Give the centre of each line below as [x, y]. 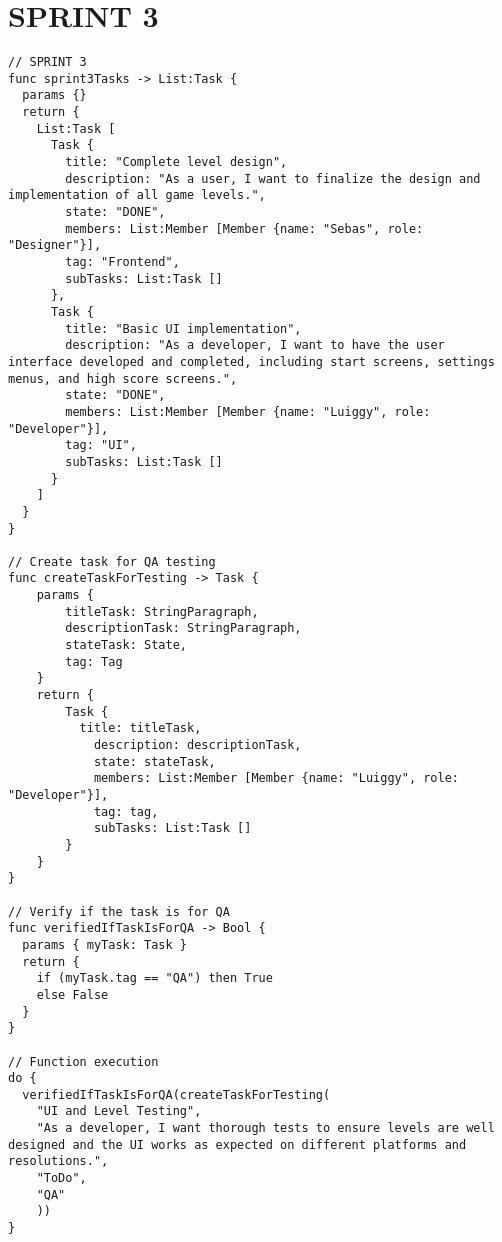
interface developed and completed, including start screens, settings [251, 361]
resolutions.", [58, 1161]
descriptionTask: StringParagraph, [183, 628]
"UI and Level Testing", [119, 1111]
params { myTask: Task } [104, 944]
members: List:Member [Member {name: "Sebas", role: [244, 228]
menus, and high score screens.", [123, 378]
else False [72, 994]
